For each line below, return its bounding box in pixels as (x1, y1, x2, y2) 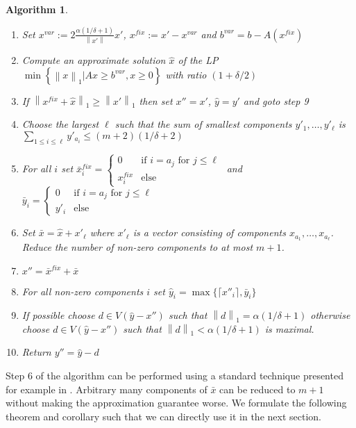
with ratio (165, 67, 207, 81)
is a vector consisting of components (133, 225, 286, 240)
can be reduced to (219, 381, 296, 396)
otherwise (310, 308, 350, 322)
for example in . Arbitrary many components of (6, 381, 207, 396)
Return (22, 345, 51, 359)
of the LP (178, 53, 219, 67)
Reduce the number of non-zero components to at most (22, 239, 253, 254)
